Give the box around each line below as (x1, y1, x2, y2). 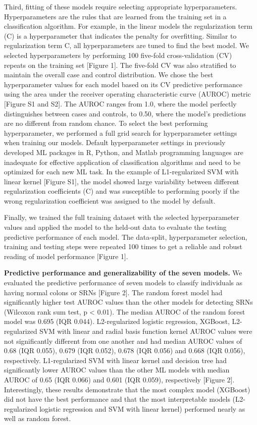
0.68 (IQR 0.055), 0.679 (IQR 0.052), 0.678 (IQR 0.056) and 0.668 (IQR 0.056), (4, 345, 245, 356)
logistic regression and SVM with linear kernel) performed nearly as (39, 403, 245, 414)
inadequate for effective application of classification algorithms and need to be (4, 157, 241, 167)
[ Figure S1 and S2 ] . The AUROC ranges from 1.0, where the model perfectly (4, 98, 237, 108)
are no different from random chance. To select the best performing (4, 118, 208, 128)
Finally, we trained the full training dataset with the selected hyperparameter (4, 212, 240, 222)
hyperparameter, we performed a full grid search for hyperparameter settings (4, 127, 237, 138)
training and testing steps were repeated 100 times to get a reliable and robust (4, 241, 243, 252)
